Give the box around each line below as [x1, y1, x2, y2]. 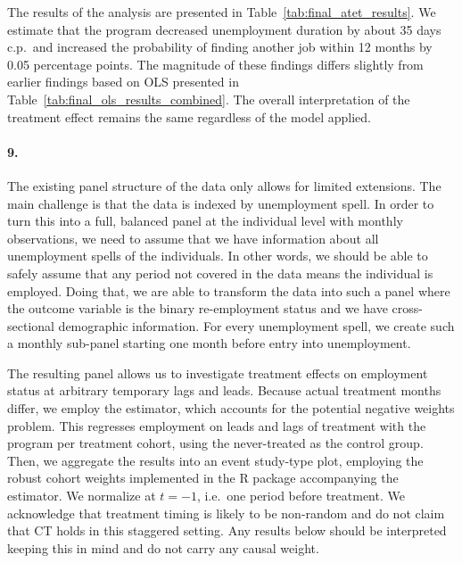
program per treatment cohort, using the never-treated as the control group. [7, 434, 424, 452]
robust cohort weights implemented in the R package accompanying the [7, 468, 399, 487]
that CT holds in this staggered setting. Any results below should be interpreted [7, 521, 447, 540]
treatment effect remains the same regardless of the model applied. [7, 107, 371, 126]
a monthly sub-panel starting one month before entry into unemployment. [7, 334, 411, 352]
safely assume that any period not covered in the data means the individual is [7, 263, 433, 282]
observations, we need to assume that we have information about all [7, 228, 379, 247]
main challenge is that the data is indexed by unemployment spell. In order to [7, 194, 434, 212]
